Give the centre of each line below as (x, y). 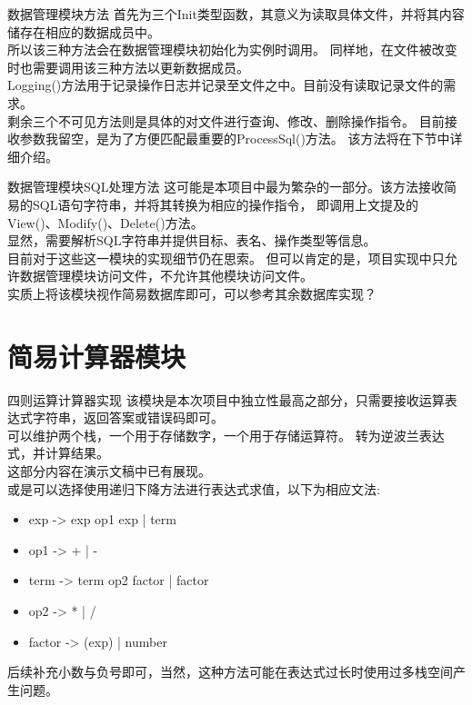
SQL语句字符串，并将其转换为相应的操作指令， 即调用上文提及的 (226, 204)
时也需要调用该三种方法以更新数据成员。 (128, 67)
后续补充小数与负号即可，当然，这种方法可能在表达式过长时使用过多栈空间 (230, 672)
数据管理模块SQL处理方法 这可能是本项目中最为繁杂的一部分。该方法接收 (226, 187)
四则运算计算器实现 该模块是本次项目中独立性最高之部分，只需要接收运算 (226, 399)
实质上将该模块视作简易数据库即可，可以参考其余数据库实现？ (192, 293)
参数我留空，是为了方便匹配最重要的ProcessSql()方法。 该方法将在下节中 (235, 139)
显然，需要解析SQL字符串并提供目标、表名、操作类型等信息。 (192, 240)
